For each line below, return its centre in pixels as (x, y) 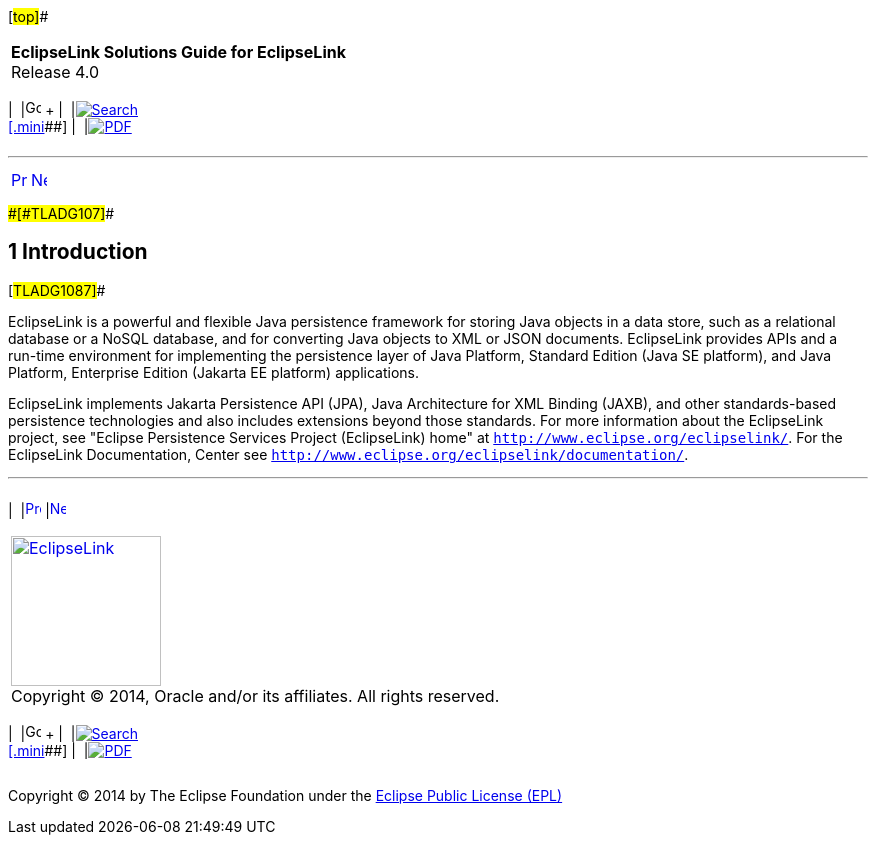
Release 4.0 (55, 72)
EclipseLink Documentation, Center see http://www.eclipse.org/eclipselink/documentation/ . (348, 454)
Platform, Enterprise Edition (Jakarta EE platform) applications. (213, 372)
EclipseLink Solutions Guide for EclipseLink (178, 52)
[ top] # (28, 16)
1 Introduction (78, 252)
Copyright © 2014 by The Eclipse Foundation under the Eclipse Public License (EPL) (285, 795)
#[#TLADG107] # (61, 213)
